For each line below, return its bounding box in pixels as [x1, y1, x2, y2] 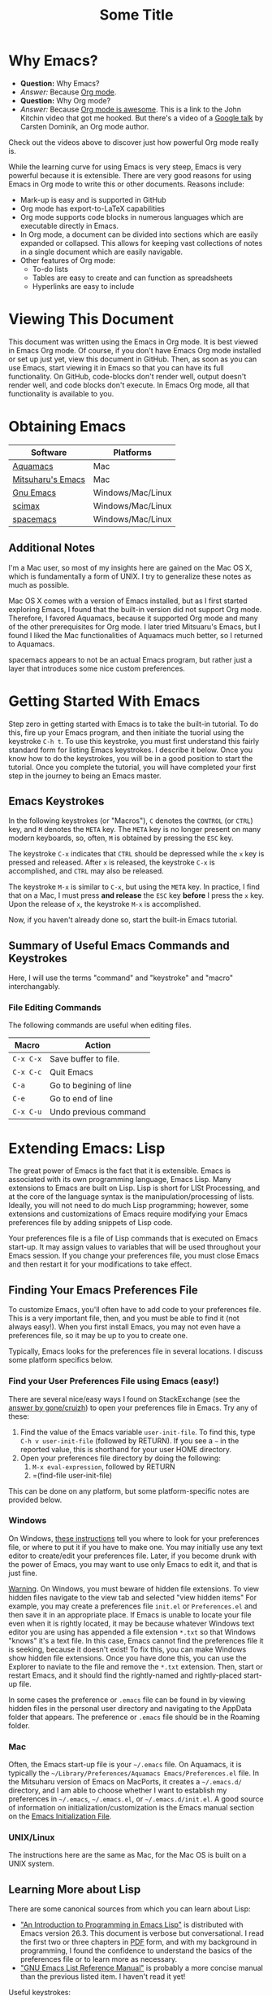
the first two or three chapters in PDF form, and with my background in [19, 1937, 257, 1947]
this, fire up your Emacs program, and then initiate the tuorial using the [8, 727, 244, 738]
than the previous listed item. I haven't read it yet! [19, 1972, 186, 1981]
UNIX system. [8, 1858, 54, 1869]
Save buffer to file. [50, 1053, 120, 1065]
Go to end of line [50, 1093, 114, 1105]
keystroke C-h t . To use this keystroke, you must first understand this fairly [8, 736, 260, 746]
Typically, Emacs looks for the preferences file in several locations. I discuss [8, 1346, 264, 1356]
